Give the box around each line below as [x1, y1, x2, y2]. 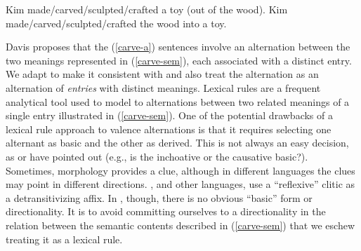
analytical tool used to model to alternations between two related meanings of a [6, 94, 350, 109]
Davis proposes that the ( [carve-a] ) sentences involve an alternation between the [6, 39, 350, 54]
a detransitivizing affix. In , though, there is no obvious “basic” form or [6, 190, 313, 205]
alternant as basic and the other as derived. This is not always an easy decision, [6, 135, 349, 150]
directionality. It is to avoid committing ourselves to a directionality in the [6, 204, 326, 219]
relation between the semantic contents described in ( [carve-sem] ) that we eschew [6, 217, 355, 232]
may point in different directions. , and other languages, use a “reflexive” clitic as [6, 177, 355, 191]
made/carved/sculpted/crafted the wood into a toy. [6, 15, 227, 30]
